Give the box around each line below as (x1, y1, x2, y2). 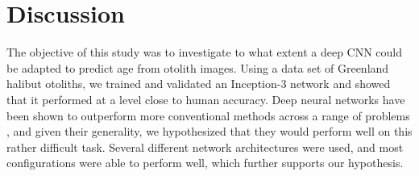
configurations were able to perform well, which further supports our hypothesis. (6, 154, 404, 171)
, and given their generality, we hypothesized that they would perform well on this (6, 123, 413, 140)
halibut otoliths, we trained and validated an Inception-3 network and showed (6, 75, 391, 92)
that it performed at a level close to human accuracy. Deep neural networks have (6, 90, 405, 107)
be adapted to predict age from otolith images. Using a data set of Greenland (6, 59, 389, 76)
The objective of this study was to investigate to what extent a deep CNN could (6, 44, 403, 61)
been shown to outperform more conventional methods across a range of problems (6, 107, 410, 124)
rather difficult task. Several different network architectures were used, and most (6, 138, 404, 155)
